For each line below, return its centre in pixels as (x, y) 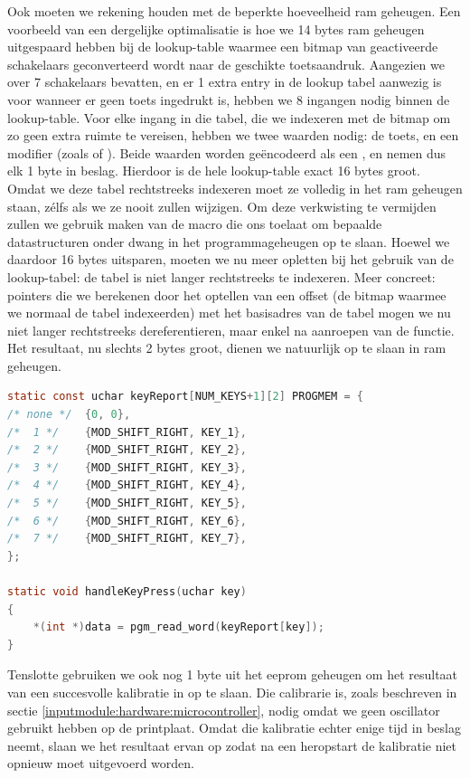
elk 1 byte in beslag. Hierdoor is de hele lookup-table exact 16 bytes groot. (214, 171)
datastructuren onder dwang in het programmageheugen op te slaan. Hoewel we (229, 241)
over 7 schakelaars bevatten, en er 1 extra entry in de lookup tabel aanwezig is (225, 82)
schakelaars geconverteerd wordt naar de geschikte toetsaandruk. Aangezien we (226, 64)
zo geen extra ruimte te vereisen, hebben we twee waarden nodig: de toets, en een (233, 135)
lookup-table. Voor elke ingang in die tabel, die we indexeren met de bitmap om (229, 117)
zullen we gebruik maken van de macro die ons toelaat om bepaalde (195, 224)
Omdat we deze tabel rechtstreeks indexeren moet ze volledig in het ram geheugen (235, 188)
